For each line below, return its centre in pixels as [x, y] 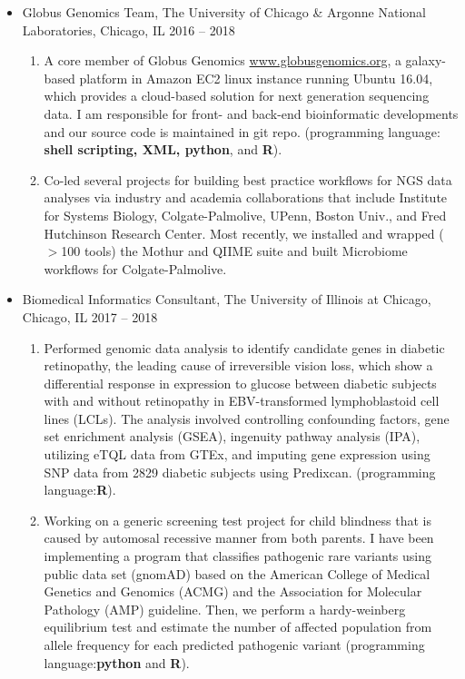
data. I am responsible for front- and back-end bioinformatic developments [251, 113]
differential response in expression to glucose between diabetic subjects [240, 383]
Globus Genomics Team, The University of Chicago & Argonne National [224, 12]
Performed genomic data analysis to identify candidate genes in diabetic [244, 347]
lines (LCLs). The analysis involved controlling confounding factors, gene [247, 418]
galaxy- [425, 60]
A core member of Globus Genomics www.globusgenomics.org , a [223, 60]
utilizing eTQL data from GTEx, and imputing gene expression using [237, 454]
